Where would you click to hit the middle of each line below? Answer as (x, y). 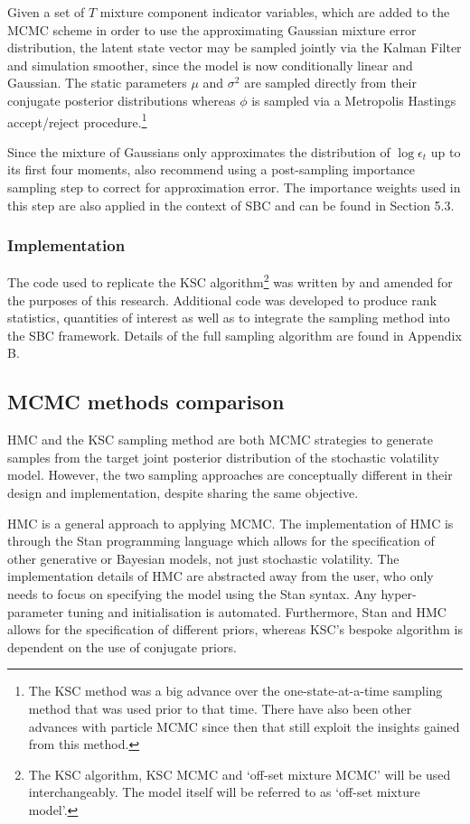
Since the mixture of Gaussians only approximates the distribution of (199, 151)
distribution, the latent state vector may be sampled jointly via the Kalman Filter (235, 47)
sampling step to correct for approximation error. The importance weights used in (234, 187)
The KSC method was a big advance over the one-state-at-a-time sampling (235, 691)
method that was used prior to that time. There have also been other (220, 708)
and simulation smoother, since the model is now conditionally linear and (210, 65)
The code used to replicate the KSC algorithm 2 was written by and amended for (230, 281)
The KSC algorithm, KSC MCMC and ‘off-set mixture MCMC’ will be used (240, 774)
